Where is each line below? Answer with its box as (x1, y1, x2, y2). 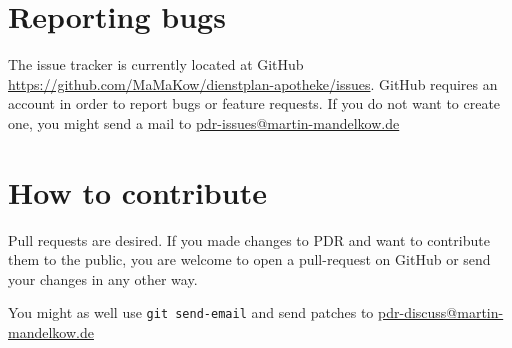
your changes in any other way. (8, 268, 198, 289)
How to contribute (8, 171, 267, 212)
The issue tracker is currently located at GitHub (8, 54, 304, 75)
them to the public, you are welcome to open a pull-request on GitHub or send (8, 249, 491, 270)
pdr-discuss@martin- (378, 302, 504, 323)
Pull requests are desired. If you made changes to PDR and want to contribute (8, 229, 490, 250)
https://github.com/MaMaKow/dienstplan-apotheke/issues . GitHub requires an (8, 73, 498, 94)
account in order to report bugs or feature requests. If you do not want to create (8, 93, 501, 114)
